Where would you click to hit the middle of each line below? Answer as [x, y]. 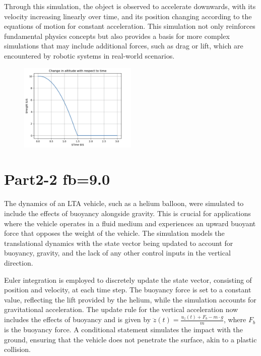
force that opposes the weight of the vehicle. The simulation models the [114, 233]
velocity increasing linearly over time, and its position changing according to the [128, 16]
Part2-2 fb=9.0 [57, 179]
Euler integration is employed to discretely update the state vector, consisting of [128, 279]
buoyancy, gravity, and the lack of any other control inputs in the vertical [117, 253]
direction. [19, 262]
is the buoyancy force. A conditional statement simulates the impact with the [123, 329]
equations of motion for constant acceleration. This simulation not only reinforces [130, 26]
